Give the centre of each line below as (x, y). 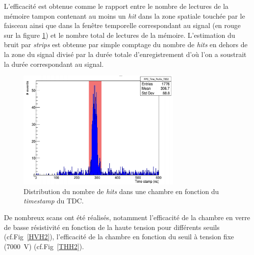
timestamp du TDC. (54, 201)
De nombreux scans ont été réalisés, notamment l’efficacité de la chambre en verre (127, 217)
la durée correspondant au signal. (54, 64)
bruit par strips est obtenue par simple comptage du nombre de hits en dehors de (126, 44)
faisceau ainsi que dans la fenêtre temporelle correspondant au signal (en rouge (122, 25)
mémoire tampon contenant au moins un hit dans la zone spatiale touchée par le (125, 15)
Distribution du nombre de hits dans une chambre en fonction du (121, 191)
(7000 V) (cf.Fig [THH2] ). (44, 246)
